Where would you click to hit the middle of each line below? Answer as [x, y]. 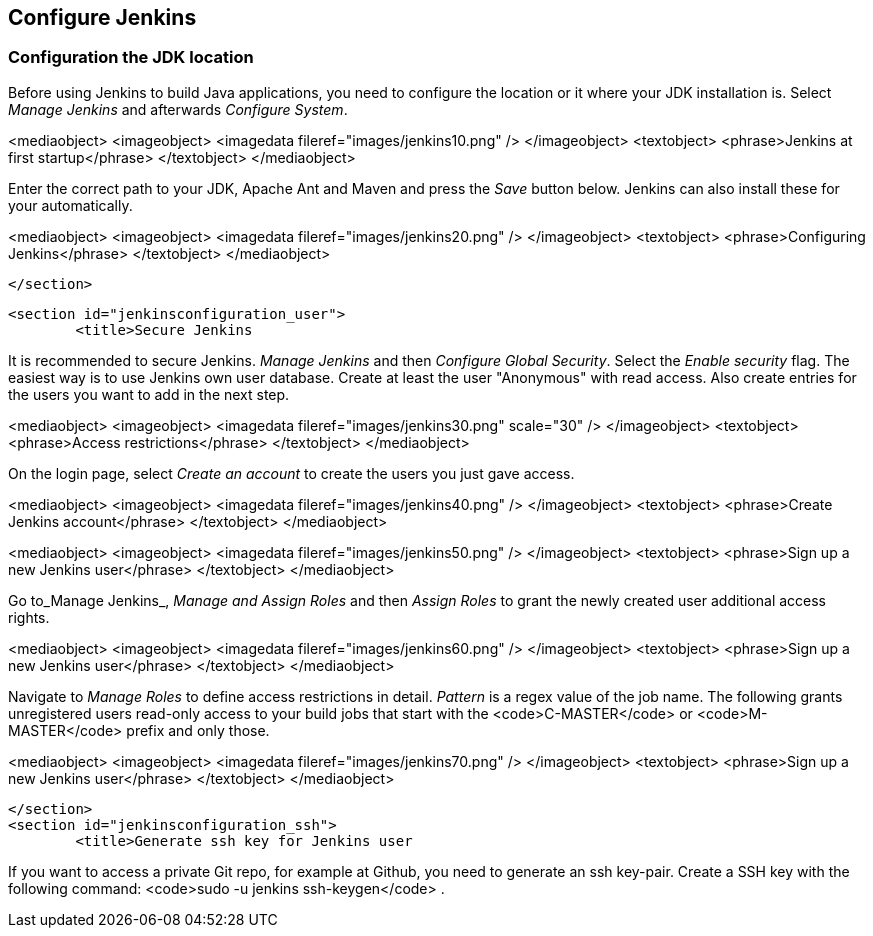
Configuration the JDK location [131, 57]
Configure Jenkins [102, 17]
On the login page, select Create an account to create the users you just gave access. [291, 473]
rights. [29, 617]
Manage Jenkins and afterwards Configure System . [178, 109]
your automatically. [70, 205]
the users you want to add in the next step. [149, 394]
